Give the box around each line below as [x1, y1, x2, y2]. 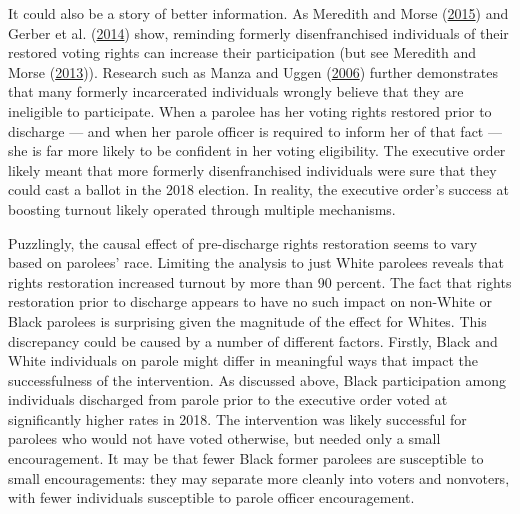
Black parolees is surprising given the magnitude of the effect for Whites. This [8, 310, 487, 331]
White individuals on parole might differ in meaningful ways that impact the [8, 350, 479, 371]
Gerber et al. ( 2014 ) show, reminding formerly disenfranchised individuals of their [8, 22, 509, 43]
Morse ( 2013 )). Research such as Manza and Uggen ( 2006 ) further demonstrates [8, 61, 499, 82]
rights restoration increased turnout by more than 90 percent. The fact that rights [8, 271, 512, 292]
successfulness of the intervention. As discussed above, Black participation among [8, 369, 506, 390]
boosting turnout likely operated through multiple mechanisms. [8, 198, 396, 219]
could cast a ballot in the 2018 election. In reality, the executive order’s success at [8, 179, 509, 200]
